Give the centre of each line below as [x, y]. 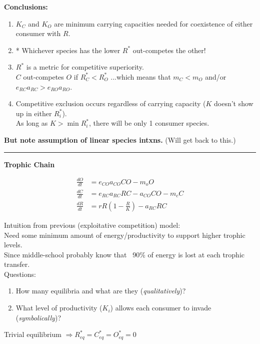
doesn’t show [234, 103]
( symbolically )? [38, 317]
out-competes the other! [169, 50]
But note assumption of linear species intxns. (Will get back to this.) [120, 139]
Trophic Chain [29, 164]
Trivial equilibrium [33, 334]
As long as [32, 123]
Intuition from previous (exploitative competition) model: [92, 225]
